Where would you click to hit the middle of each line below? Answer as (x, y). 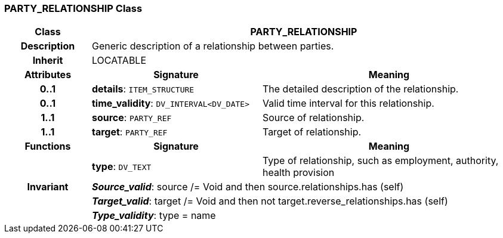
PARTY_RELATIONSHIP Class (73, 8)
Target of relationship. (312, 132)
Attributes (48, 75)
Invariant (48, 187)
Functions (48, 146)
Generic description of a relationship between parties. (213, 46)
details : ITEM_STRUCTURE (143, 89)
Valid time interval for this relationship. (348, 103)
